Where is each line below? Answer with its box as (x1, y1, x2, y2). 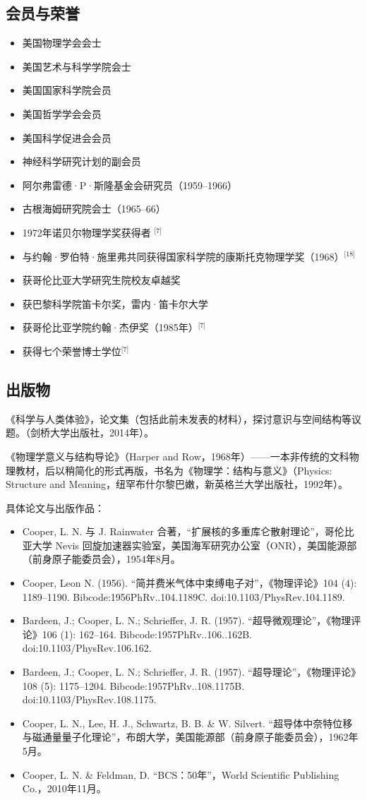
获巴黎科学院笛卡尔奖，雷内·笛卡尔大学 (22, 296, 208, 311)
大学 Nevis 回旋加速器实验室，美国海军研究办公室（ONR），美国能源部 (32, 537, 357, 552)
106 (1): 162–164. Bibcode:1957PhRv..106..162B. (42, 626, 252, 641)
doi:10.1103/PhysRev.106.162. (22, 640, 152, 655)
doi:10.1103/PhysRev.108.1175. (22, 692, 157, 707)
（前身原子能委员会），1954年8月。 (22, 551, 181, 566)
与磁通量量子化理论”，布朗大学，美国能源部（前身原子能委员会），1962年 (22, 729, 359, 744)
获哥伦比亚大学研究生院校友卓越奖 (22, 273, 181, 287)
